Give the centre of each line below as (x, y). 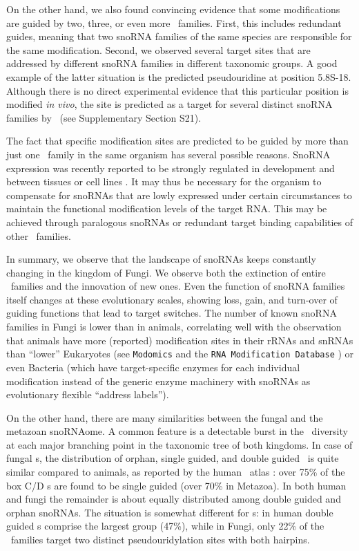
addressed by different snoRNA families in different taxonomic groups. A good (172, 63)
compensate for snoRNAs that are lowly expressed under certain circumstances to (179, 195)
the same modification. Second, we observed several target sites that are (158, 49)
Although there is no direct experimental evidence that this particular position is (177, 90)
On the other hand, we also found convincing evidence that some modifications (173, 9)
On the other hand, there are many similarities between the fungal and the (165, 417)
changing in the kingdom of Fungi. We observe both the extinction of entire (166, 272)
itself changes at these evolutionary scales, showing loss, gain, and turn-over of (172, 299)
